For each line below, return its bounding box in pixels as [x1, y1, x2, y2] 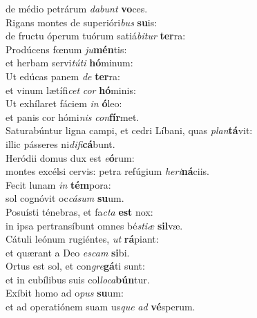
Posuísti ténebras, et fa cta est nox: [6, 204, 153, 218]
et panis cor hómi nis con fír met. [6, 109, 140, 124]
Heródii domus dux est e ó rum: [6, 150, 135, 165]
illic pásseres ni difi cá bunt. [6, 136, 115, 151]
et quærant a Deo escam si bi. [6, 245, 130, 259]
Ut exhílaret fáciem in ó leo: [6, 96, 122, 111]
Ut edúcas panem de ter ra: [6, 68, 120, 83]
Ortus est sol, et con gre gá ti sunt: [6, 259, 145, 273]
